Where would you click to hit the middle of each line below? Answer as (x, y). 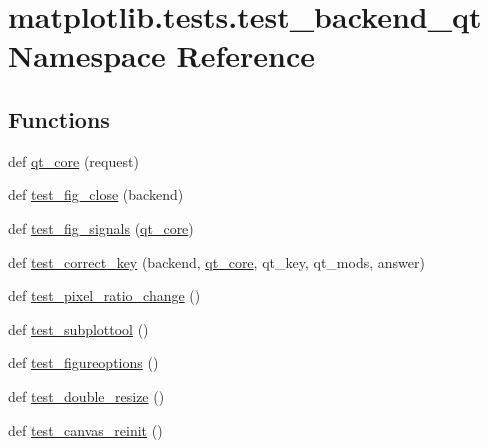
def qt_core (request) (73, 160)
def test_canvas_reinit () (85, 429)
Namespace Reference (161, 55)
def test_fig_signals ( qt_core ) (101, 227)
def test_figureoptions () (83, 362)
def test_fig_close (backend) (96, 194)
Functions (59, 118)
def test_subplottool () (78, 328)
